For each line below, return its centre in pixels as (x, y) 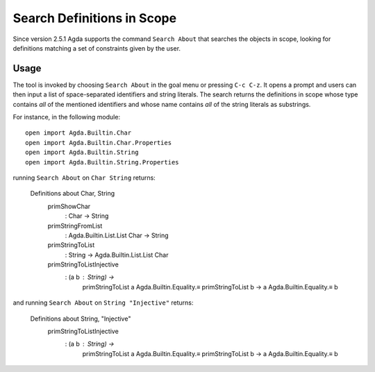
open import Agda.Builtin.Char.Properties (99, 143)
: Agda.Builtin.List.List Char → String (117, 235)
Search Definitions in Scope (95, 18)
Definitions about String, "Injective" (81, 319)
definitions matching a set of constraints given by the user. (97, 48)
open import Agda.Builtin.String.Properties (102, 162)
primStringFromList (75, 226)
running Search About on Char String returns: (84, 178)
